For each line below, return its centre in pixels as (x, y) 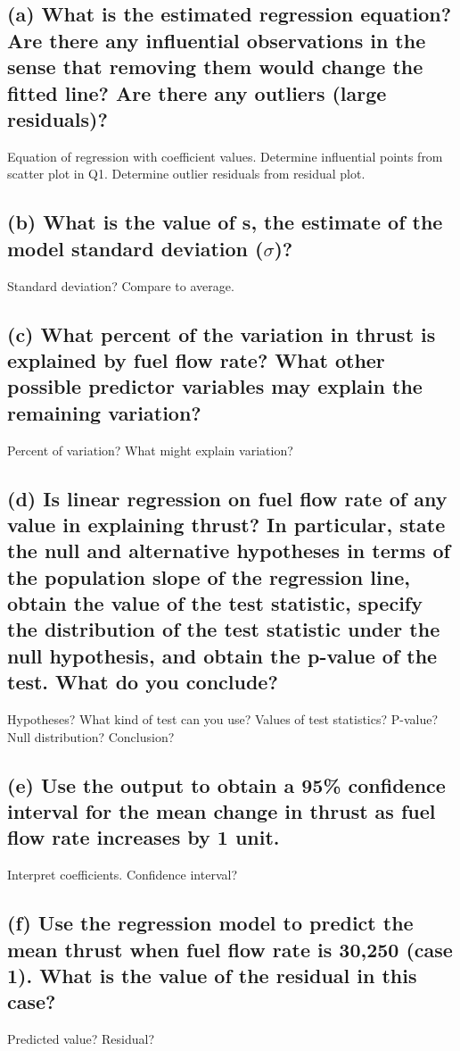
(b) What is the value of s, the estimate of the (225, 222)
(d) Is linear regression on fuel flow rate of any (227, 498)
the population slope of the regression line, (209, 576)
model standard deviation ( (136, 248)
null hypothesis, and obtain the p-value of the (222, 655)
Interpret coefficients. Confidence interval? (123, 875)
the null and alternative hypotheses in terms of (229, 551)
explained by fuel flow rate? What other (196, 359)
